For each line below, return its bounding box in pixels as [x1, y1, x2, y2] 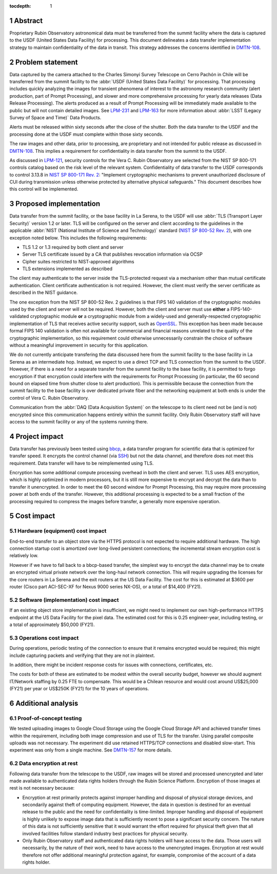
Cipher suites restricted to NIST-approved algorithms [22, 258, 134, 264]
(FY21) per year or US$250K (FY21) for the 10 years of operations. [9, 686, 149, 692]
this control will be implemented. [9, 186, 78, 192]
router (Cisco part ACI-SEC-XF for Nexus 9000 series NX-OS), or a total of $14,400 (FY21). [9, 584, 202, 590]
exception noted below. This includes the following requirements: [9, 235, 147, 241]
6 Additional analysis [9, 699, 78, 707]
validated [9, 313, 29, 319]
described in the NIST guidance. [9, 290, 78, 296]
